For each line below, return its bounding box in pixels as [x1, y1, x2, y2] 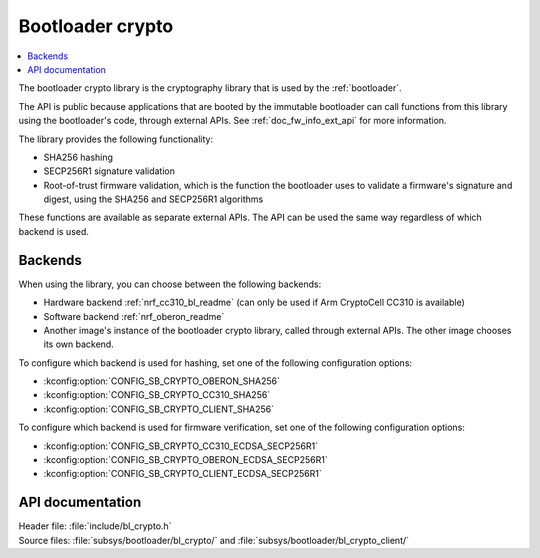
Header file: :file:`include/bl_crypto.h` [18, 520, 172, 532]
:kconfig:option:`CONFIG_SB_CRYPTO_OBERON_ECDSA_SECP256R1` [43, 454, 329, 466]
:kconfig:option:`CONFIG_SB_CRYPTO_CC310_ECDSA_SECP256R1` [43, 440, 319, 452]
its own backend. [43, 338, 114, 350]
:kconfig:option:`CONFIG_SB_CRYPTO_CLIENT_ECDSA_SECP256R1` [43, 468, 322, 480]
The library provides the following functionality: [18, 133, 214, 145]
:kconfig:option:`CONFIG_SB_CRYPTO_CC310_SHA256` [43, 389, 271, 401]
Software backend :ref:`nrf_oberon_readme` [43, 310, 225, 322]
